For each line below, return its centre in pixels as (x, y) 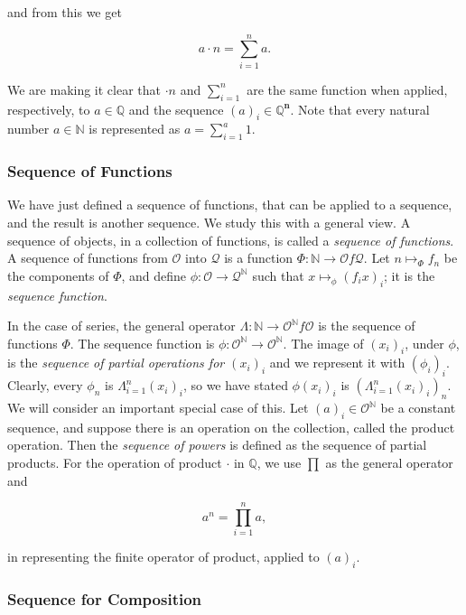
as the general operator (389, 463)
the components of (58, 275)
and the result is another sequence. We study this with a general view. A (209, 222)
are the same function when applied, (347, 89)
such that (278, 275)
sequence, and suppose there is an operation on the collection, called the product (231, 427)
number (28, 129)
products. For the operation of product (115, 463)
